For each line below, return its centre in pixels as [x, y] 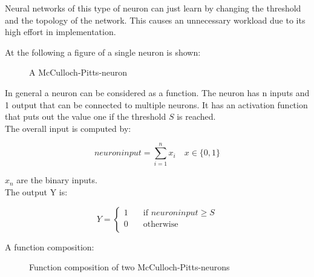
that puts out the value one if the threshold [86, 116]
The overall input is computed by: [68, 128]
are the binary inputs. [57, 180]
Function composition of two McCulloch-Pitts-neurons [129, 267]
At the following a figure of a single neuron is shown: [103, 52]
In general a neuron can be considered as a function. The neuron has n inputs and [157, 92]
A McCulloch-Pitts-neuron [78, 72]
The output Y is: [36, 192]
